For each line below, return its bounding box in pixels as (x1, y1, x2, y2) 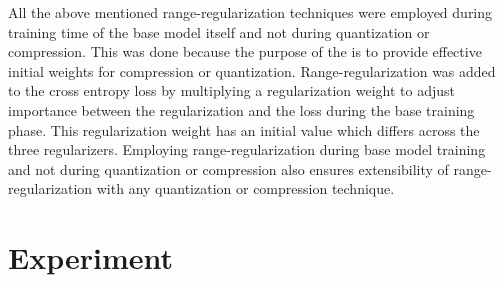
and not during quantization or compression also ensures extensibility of (8, 158, 449, 179)
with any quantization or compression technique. (96, 178, 395, 199)
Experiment (8, 237, 174, 278)
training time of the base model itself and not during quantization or (8, 21, 430, 42)
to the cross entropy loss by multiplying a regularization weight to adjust (8, 80, 455, 101)
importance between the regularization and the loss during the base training (8, 99, 475, 120)
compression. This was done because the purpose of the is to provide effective (8, 41, 482, 62)
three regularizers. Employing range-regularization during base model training (8, 139, 486, 160)
